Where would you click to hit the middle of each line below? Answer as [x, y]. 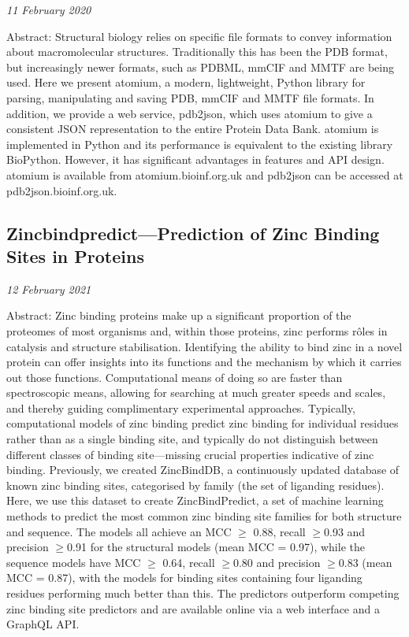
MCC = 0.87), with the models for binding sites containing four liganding [184, 578]
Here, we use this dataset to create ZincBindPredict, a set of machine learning [195, 500]
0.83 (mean [365, 562]
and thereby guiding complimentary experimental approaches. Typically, [181, 407]
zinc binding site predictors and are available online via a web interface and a [193, 608]
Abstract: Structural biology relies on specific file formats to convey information [199, 36]
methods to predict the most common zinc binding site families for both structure [204, 516]
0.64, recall [189, 562]
